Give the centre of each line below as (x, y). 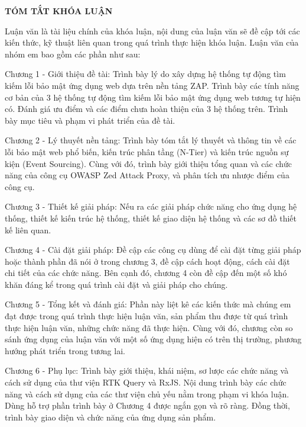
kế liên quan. (28, 229)
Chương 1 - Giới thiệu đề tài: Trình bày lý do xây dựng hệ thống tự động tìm (145, 74)
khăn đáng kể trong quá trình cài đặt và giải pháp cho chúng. (116, 284)
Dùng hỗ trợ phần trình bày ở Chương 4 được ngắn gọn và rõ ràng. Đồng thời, (147, 405)
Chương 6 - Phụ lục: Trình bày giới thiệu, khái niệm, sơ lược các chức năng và (147, 370)
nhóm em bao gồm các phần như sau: (73, 54)
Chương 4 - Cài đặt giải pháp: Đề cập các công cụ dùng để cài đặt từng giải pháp (153, 250)
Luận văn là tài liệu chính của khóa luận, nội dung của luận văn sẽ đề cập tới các (152, 30)
